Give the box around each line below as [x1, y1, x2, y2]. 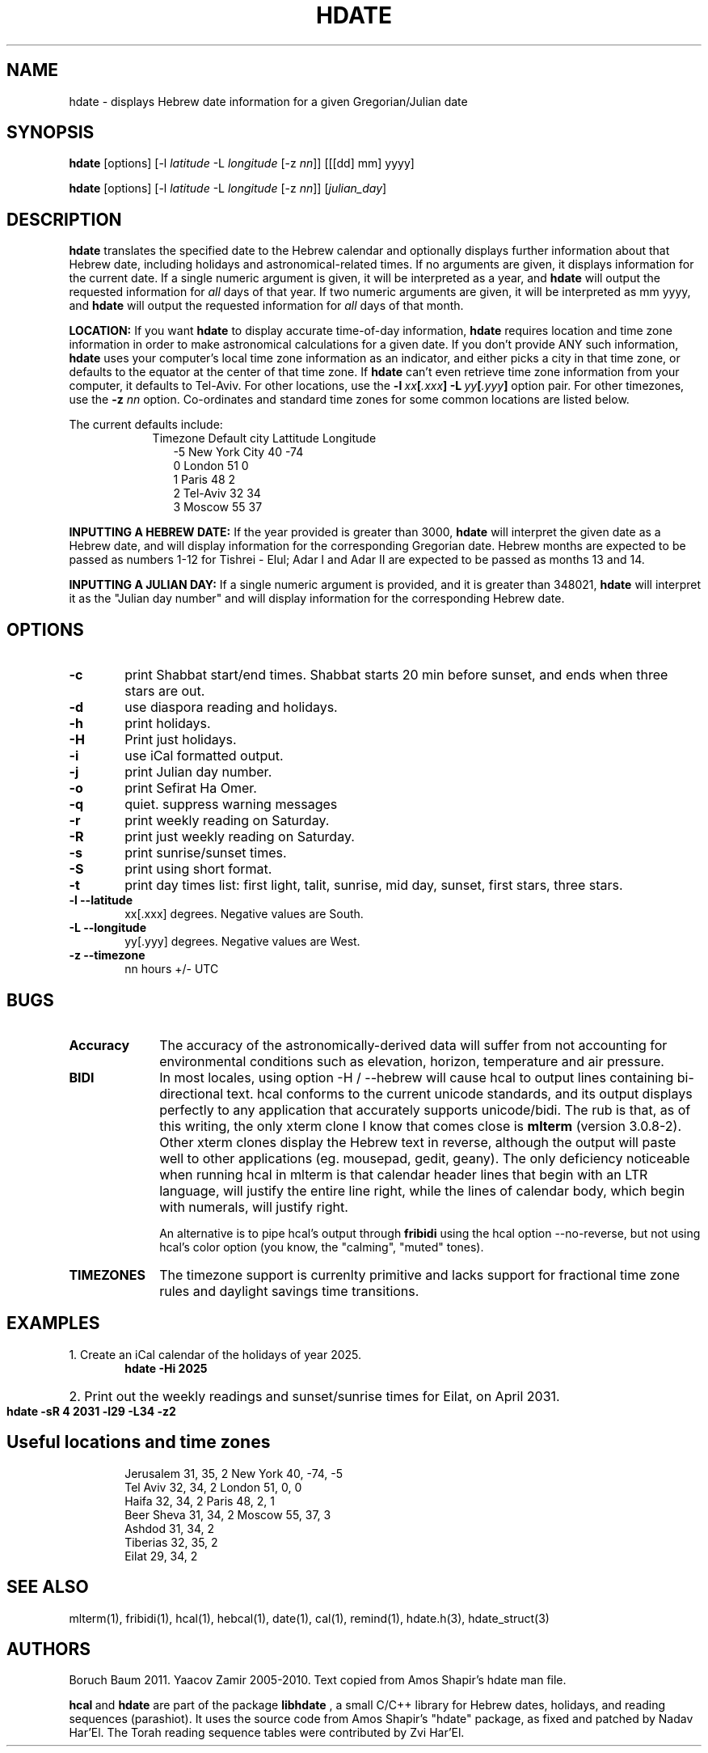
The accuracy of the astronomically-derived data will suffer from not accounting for [159, 1036, 668, 1053]
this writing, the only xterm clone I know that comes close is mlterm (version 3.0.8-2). [159, 1117, 682, 1134]
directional [159, 1085, 224, 1102]
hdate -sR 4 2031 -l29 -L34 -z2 [6, 1404, 176, 1418]
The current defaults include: [69, 417, 223, 432]
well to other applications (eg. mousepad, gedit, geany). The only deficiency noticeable [159, 1150, 690, 1167]
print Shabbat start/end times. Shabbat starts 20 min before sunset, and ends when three [124, 667, 668, 684]
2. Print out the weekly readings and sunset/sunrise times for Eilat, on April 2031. [69, 1387, 560, 1404]
